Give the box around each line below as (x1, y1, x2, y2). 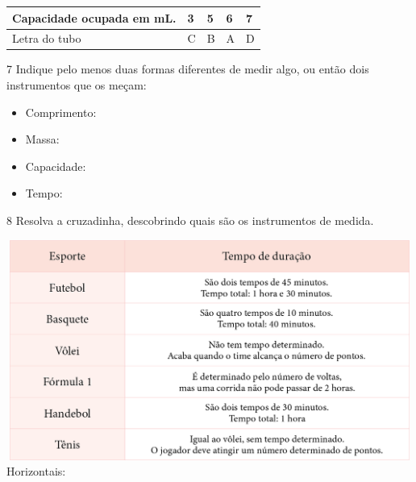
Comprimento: (25, 103, 97, 120)
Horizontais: (6, 463, 66, 480)
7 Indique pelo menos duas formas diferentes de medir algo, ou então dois (6, 60, 369, 77)
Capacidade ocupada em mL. (12, 9, 177, 26)
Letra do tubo (12, 30, 81, 47)
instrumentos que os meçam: (6, 77, 147, 93)
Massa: (25, 131, 60, 148)
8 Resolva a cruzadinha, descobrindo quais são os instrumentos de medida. (6, 212, 374, 228)
